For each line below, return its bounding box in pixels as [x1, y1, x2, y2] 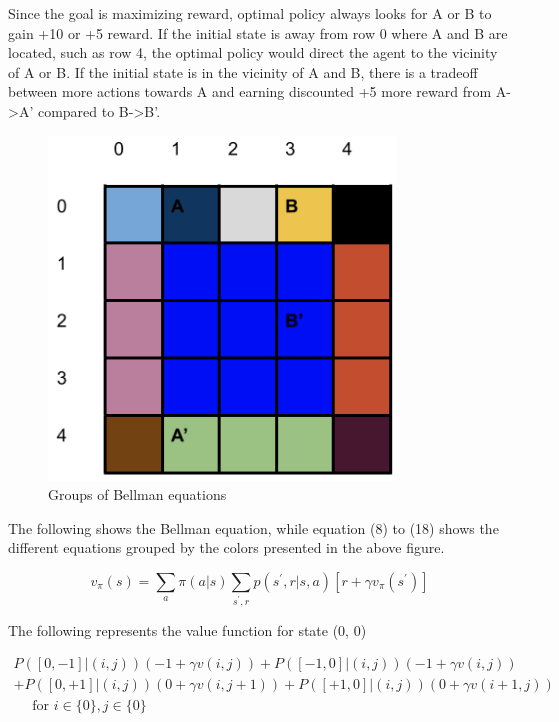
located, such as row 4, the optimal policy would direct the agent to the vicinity [8, 42, 498, 63]
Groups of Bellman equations [48, 484, 227, 505]
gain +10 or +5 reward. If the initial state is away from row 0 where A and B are [8, 22, 508, 43]
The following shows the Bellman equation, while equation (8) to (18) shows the [8, 517, 499, 538]
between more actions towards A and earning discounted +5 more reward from [8, 81, 492, 102]
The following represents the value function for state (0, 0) [8, 619, 367, 640]
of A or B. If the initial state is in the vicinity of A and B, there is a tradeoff [8, 61, 478, 82]
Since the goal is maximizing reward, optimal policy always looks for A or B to [8, 3, 492, 23]
